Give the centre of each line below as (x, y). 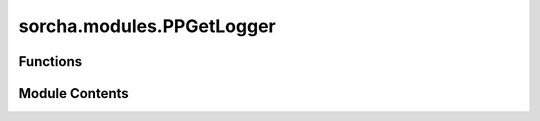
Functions (50, 61)
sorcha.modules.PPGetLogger (147, 26)
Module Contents (73, 93)
